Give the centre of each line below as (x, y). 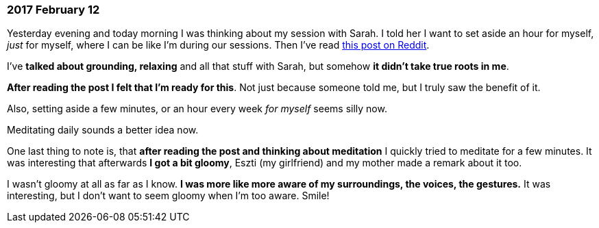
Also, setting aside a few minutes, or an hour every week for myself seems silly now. (197, 109)
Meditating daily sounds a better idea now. (103, 130)
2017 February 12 (53, 10)
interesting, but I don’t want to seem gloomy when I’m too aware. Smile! (168, 196)
